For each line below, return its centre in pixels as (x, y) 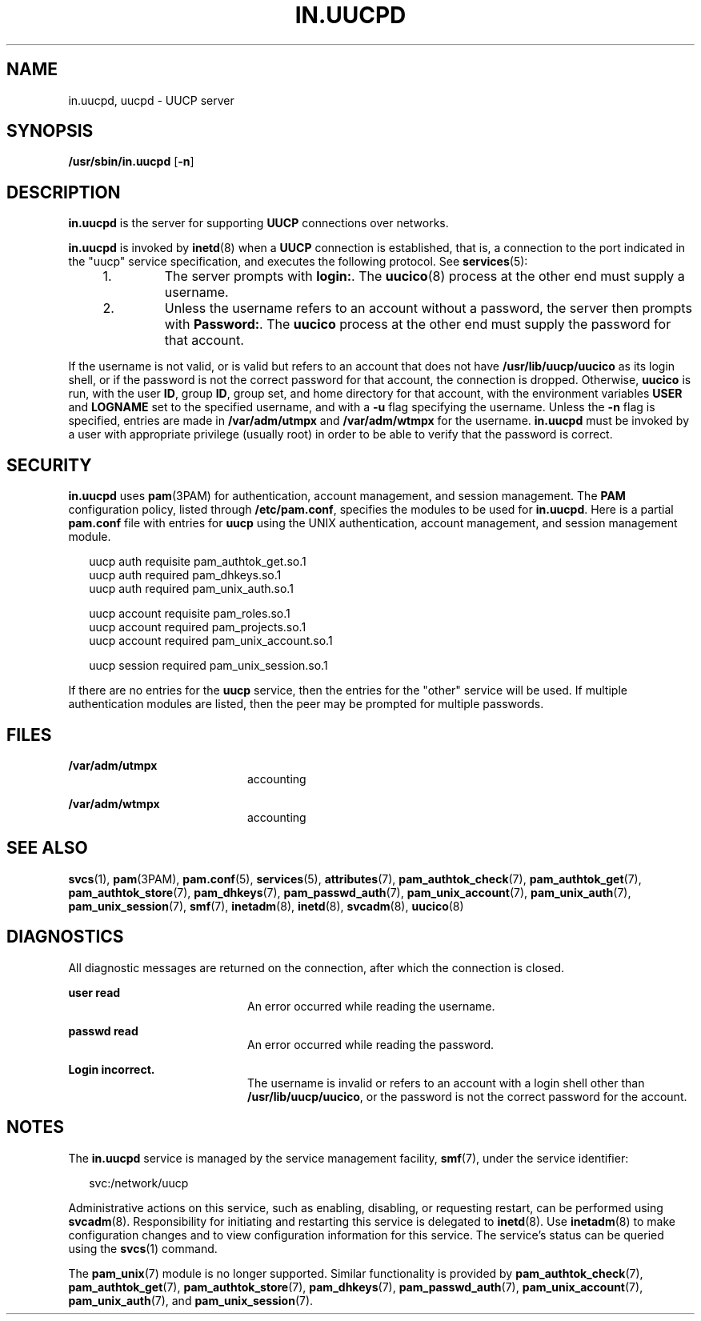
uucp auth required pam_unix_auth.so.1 (191, 589)
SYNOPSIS (50, 131)
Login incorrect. (112, 1069)
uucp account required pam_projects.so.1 (198, 627)
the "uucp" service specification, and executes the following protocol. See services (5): (298, 262)
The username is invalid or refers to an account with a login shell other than (446, 1083)
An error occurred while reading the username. (371, 1006)
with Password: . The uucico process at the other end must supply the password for (418, 324)
